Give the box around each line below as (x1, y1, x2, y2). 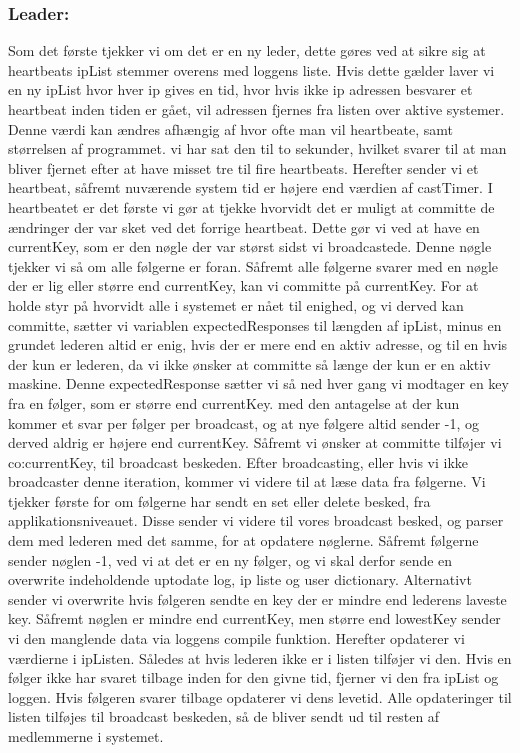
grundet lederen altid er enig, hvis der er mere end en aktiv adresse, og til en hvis (8, 334, 508, 355)
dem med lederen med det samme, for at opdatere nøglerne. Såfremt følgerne (8, 530, 479, 551)
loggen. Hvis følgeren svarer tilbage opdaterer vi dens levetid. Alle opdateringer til (8, 686, 512, 707)
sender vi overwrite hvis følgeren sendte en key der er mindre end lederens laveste (8, 588, 507, 609)
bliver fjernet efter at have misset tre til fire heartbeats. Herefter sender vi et (8, 157, 479, 178)
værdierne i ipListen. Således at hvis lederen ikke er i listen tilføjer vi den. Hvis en (8, 647, 512, 668)
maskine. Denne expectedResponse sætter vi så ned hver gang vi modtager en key (8, 373, 509, 394)
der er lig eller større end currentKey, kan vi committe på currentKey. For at (8, 275, 479, 296)
